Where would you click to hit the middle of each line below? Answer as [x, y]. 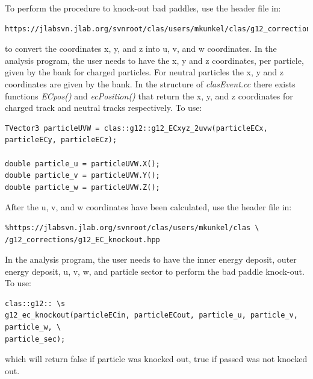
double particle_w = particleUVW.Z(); [82, 187]
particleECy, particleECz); [61, 140]
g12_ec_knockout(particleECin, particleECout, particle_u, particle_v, [151, 315]
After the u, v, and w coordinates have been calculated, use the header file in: [148, 207]
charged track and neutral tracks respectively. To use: [104, 108]
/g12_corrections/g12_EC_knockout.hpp [82, 240]
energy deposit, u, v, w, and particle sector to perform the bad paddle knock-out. [155, 271]
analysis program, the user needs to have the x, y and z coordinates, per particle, [154, 60]
